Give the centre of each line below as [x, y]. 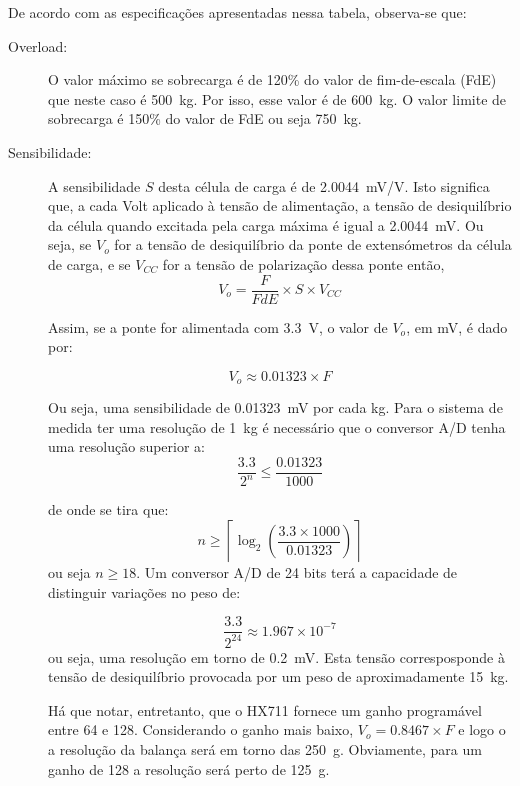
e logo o [482, 729]
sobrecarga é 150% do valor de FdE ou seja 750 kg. [205, 118]
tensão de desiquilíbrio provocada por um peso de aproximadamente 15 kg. [278, 676]
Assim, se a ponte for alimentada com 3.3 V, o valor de [218, 326]
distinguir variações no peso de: [144, 591]
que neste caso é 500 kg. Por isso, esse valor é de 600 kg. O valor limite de [277, 98]
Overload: [38, 45]
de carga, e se [89, 263]
